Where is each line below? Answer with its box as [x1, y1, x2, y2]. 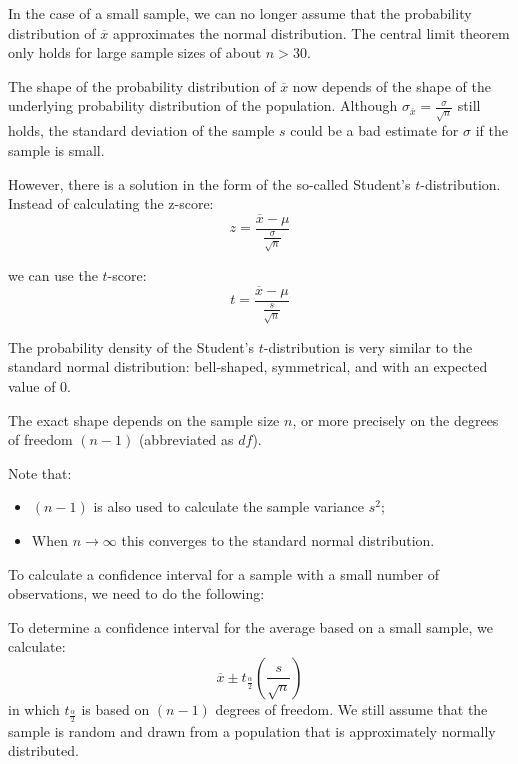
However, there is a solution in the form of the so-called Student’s [8, 173, 411, 194]
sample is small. [8, 139, 105, 160]
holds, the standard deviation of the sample [8, 120, 275, 141]
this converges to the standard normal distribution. [121, 529, 435, 550]
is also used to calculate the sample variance [93, 496, 365, 517]
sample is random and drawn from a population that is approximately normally [8, 720, 496, 741]
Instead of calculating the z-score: [8, 193, 214, 214]
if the [475, 120, 508, 141]
